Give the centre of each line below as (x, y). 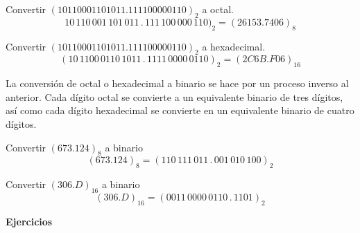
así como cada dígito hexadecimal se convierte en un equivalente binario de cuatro (180, 110)
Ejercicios (29, 221)
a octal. (218, 9)
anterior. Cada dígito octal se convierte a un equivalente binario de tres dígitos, (174, 96)
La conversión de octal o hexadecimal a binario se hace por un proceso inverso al (177, 83)
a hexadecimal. (234, 46)
